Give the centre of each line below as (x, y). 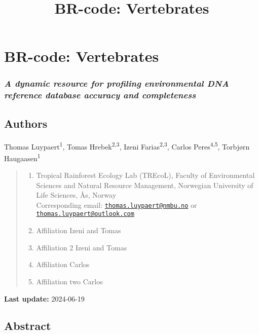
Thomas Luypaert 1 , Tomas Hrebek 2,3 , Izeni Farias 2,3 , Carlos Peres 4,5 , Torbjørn (127, 145)
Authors (26, 123)
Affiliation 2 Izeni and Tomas (82, 247)
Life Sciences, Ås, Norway (76, 195)
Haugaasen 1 (22, 157)
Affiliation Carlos (63, 264)
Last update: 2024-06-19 (44, 298)
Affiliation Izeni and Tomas (79, 230)
